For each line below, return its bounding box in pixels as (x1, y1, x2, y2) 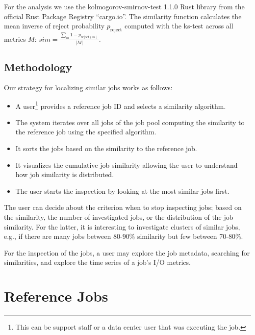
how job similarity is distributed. (15, 169, 114, 180)
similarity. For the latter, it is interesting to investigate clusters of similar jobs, (4, 221, 240, 232)
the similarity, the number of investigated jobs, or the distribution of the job (4, 212, 233, 222)
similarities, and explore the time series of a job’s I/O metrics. (4, 257, 191, 267)
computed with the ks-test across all (125, 21, 233, 31)
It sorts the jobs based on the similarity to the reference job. (15, 143, 197, 154)
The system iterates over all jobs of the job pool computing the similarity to (15, 117, 245, 127)
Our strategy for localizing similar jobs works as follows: (4, 82, 173, 93)
